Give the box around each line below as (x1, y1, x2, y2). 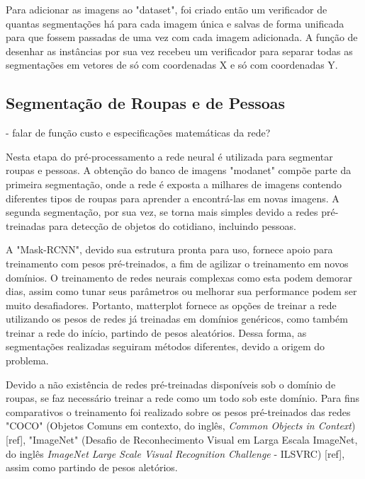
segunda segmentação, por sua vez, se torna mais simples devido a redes (6, 204, 318, 219)
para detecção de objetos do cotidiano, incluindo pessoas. (48, 218, 296, 233)
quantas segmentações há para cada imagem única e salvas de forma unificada (6, 16, 344, 30)
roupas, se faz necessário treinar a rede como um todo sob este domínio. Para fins (6, 391, 360, 405)
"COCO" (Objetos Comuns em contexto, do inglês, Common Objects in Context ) (6, 418, 356, 433)
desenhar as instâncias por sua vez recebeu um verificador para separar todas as (6, 43, 353, 58)
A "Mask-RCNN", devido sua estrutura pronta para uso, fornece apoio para (6, 242, 333, 257)
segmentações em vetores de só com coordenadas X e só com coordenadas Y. (6, 57, 338, 72)
